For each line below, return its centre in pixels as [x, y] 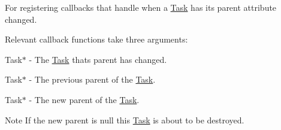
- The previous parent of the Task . [92, 79]
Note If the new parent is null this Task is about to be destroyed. [125, 120]
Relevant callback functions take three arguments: [96, 39]
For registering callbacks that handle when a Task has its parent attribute [141, 7]
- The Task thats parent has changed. [98, 59]
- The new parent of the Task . [84, 99]
